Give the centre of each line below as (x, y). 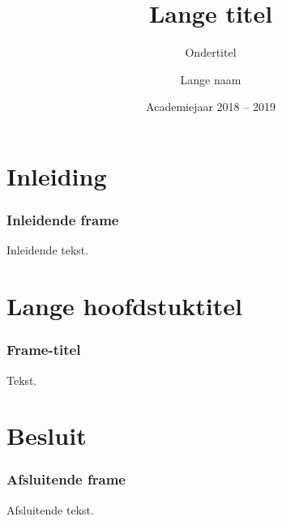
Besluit (47, 436)
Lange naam (211, 79)
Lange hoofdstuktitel (124, 306)
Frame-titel (44, 350)
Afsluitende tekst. (50, 509)
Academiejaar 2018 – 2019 (211, 107)
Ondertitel (211, 52)
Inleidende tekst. (48, 250)
